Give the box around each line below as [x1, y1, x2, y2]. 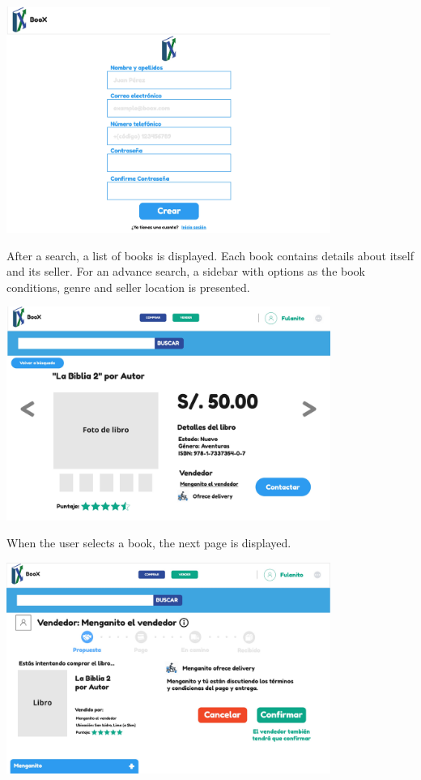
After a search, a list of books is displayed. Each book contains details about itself [6, 246, 414, 264]
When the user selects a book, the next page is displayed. [6, 534, 291, 551]
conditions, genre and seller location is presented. [6, 278, 250, 295]
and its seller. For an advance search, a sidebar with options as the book [6, 263, 365, 280]
